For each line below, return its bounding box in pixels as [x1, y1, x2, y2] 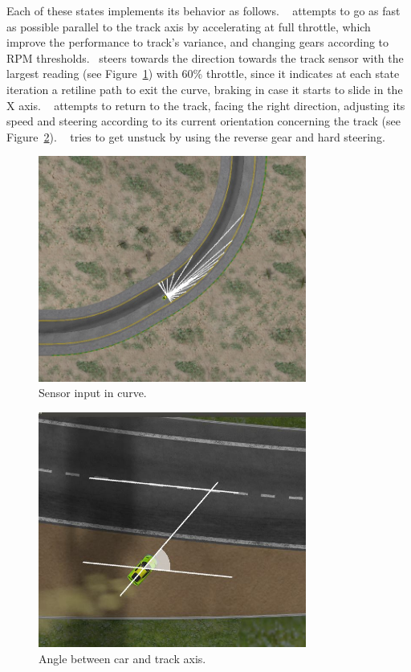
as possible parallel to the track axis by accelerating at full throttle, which [6, 18, 371, 35]
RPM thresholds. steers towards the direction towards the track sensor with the [6, 49, 404, 66]
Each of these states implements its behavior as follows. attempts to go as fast [6, 2, 401, 18]
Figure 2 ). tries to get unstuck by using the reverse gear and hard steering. [6, 128, 385, 145]
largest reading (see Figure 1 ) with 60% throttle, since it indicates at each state [6, 65, 400, 82]
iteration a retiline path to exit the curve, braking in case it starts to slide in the [6, 80, 403, 97]
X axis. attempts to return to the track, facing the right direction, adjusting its [6, 96, 405, 113]
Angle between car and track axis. [39, 649, 206, 666]
